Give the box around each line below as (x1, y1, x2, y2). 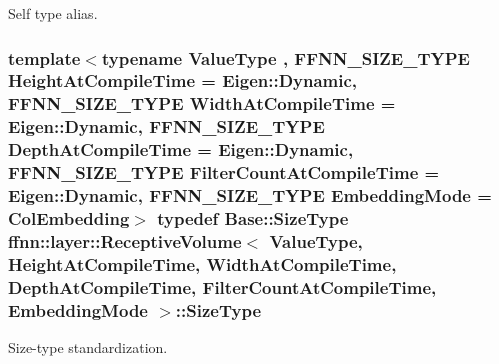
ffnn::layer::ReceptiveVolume (8, 228, 242, 253)
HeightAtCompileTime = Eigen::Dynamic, (8, 68, 358, 93)
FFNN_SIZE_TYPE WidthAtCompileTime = (8, 91, 396, 116)
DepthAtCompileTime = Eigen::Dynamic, (8, 137, 354, 162)
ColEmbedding (8, 205, 130, 230)
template (8, 45, 81, 70)
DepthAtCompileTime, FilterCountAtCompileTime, (8, 274, 437, 299)
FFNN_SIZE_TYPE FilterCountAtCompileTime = (8, 160, 440, 185)
